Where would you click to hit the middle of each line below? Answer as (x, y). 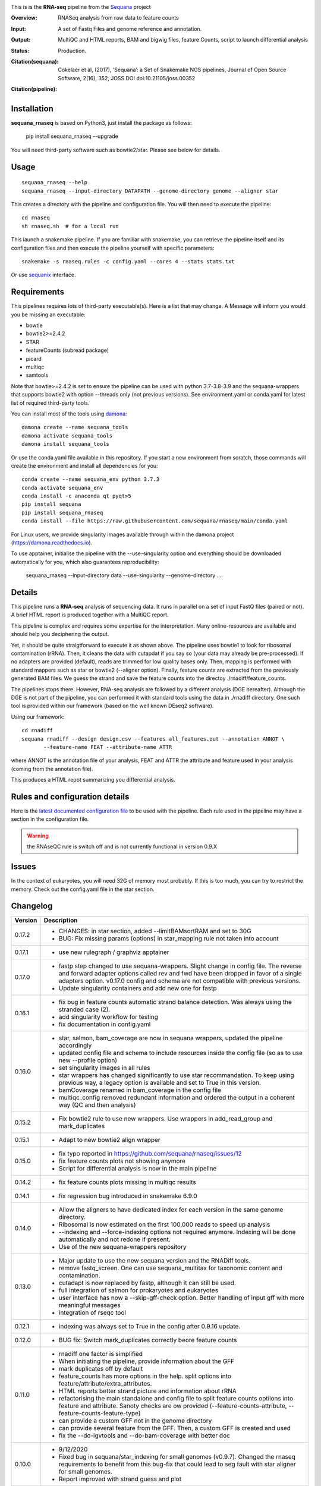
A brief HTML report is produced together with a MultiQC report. (90, 615)
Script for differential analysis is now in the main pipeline (138, 1169)
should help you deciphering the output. (60, 634)
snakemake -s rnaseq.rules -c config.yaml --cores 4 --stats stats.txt (128, 261)
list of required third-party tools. (50, 403)
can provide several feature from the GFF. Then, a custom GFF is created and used (175, 1428)
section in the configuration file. (50, 819)
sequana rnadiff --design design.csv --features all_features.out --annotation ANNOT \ (153, 739)
